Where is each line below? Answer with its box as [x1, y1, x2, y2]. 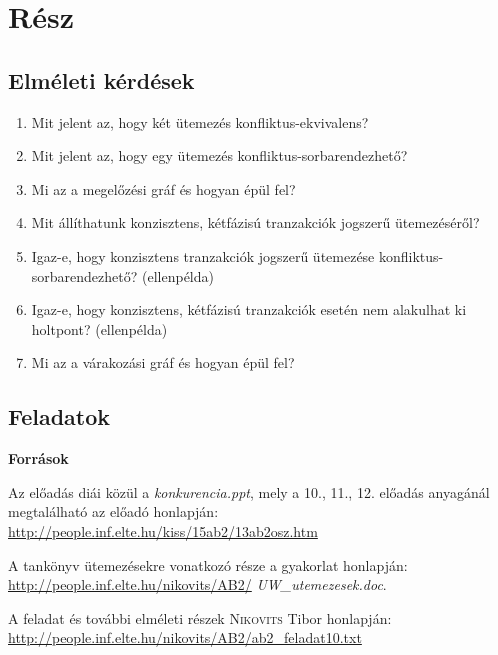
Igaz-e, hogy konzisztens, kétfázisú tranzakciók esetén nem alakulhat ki [31, 299, 467, 320]
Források [8, 448, 69, 469]
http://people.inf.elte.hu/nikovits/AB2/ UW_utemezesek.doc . [8, 574, 387, 595]
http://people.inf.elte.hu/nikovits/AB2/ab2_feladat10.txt [8, 627, 362, 648]
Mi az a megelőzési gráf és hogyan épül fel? [31, 178, 296, 199]
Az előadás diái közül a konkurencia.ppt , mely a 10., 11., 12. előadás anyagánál [8, 481, 490, 502]
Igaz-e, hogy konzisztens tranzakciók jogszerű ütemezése [31, 245, 375, 266]
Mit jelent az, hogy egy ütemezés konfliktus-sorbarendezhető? [31, 145, 408, 166]
